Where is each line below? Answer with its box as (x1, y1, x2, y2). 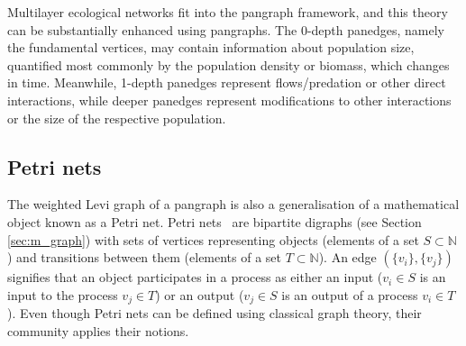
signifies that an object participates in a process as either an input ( (7, 268, 383, 287)
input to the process (7, 285, 118, 304)
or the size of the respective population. (7, 108, 226, 127)
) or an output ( (155, 285, 244, 304)
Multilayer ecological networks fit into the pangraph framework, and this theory (7, 3, 448, 21)
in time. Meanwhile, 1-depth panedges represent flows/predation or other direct (7, 73, 446, 92)
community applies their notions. (7, 321, 189, 340)
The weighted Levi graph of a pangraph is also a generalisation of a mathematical (7, 195, 460, 214)
